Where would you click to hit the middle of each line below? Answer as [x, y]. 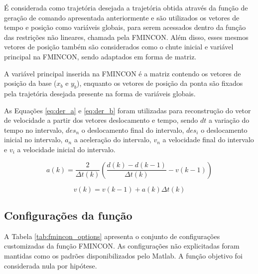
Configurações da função [68, 215]
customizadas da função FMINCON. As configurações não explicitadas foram [122, 246]
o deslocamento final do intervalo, [133, 130]
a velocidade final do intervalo [208, 139]
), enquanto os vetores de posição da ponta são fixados [160, 83]
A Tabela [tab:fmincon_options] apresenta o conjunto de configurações [112, 236]
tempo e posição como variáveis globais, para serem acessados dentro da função [125, 27]
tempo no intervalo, [34, 130]
